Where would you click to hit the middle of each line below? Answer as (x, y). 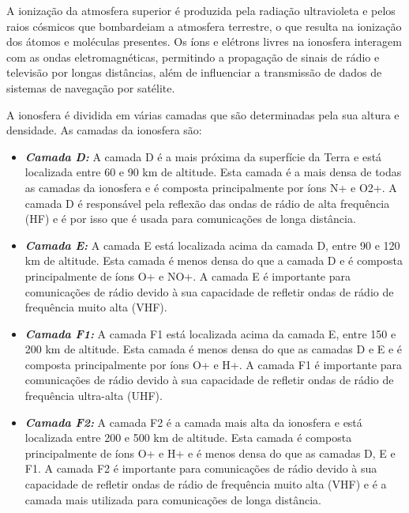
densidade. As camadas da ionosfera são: (104, 130)
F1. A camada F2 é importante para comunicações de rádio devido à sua (201, 468)
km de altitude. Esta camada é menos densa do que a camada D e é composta (214, 260)
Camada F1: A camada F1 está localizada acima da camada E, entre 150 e (210, 333)
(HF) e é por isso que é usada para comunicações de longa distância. (190, 219)
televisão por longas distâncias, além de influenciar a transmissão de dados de (194, 72)
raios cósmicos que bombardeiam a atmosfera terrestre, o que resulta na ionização (204, 26)
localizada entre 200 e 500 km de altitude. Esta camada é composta (188, 438)
